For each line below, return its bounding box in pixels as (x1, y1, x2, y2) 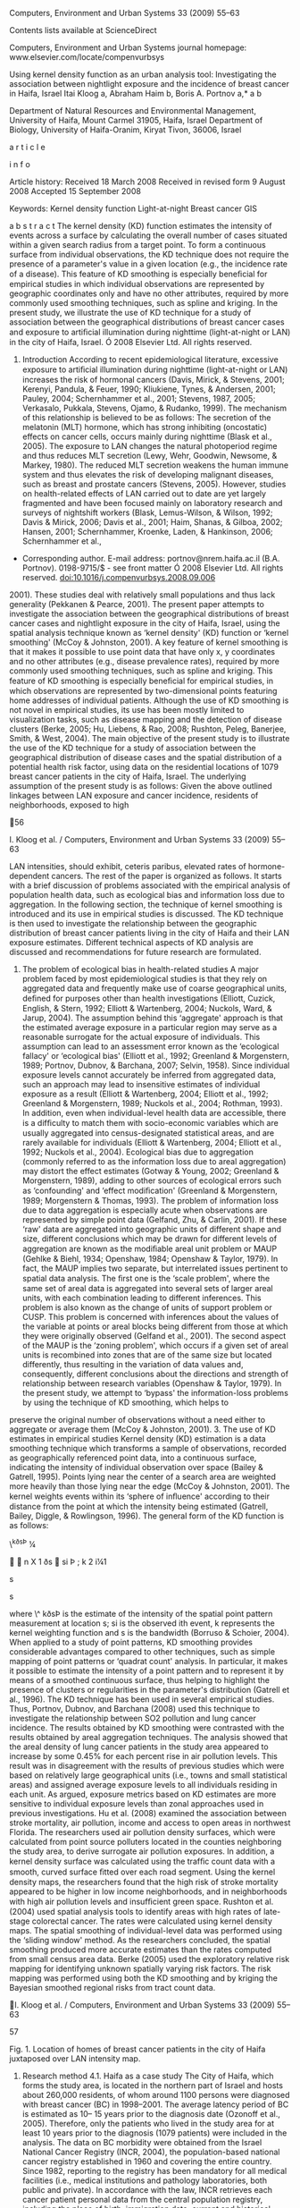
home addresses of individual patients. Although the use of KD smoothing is (9, 695, 289, 706)
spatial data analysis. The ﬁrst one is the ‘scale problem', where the (21, 1273, 271, 1283)
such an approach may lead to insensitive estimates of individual (21, 1079, 261, 1089)
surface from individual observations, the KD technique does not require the (9, 250, 289, 259)
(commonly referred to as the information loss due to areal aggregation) (21, 1156, 287, 1166)
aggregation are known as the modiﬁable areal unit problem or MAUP (21, 1243, 278, 1254)
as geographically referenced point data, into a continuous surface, (9, 1452, 257, 1463)
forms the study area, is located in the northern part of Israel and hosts (21, 2079, 284, 2091)
